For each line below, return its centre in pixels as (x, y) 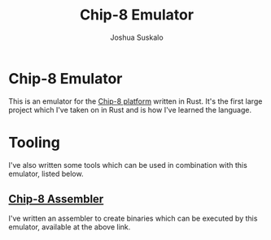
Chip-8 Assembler (56, 199)
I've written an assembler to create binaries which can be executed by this (133, 219)
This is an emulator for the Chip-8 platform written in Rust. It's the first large (135, 101)
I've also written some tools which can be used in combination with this (128, 165)
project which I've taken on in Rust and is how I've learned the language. (130, 109)
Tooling (35, 142)
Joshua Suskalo (137, 37)
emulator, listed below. (46, 174)
